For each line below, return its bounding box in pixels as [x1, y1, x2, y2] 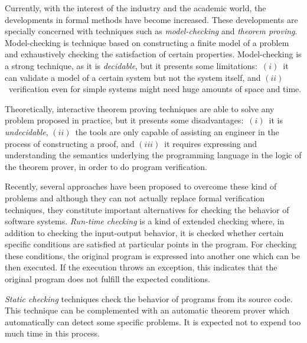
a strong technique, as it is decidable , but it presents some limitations [5, 59, 256, 71]
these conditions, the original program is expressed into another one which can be [5, 249, 300, 262]
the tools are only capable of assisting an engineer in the [75, 125, 279, 138]
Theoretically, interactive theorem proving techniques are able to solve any [5, 102, 275, 115]
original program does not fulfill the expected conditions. [5, 273, 210, 285]
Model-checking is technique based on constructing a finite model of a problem [5, 36, 289, 48]
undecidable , [5, 125, 48, 138]
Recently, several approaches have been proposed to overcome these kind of [5, 180, 277, 192]
